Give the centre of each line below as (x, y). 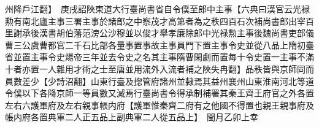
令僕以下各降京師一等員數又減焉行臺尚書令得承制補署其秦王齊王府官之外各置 (159, 93)
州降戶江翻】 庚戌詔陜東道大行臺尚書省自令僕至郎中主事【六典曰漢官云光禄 (157, 9)
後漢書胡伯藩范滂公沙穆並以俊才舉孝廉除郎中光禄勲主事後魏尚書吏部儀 (172, 33)
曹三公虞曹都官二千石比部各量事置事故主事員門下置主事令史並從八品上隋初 (155, 44)
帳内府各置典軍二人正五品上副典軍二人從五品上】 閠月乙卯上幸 (132, 117)
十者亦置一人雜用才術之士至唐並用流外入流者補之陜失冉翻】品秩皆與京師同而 (159, 68)
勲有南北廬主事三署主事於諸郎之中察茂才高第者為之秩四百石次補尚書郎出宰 (155, 21)
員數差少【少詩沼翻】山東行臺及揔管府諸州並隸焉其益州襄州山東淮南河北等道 (159, 81)
